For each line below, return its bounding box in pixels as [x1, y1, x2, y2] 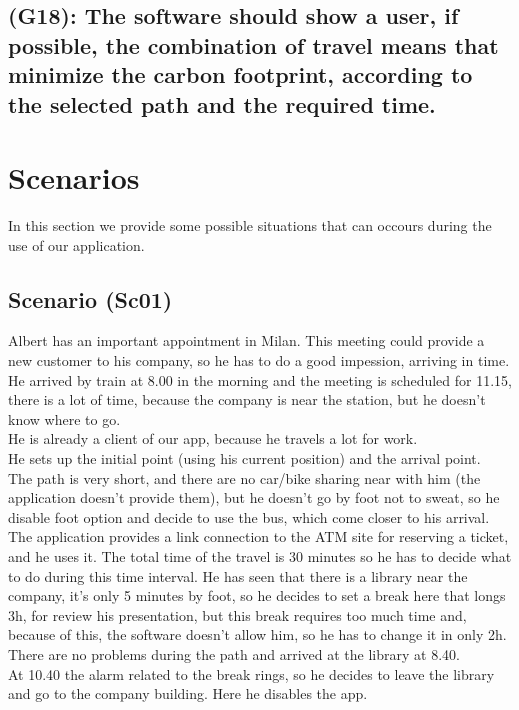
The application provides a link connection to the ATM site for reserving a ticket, [8, 526, 509, 547]
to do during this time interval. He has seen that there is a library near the [8, 565, 468, 586]
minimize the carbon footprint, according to [8, 59, 473, 90]
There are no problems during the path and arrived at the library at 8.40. [8, 643, 460, 664]
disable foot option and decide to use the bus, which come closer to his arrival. [8, 506, 490, 527]
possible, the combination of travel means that [8, 29, 499, 60]
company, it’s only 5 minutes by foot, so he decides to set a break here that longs [8, 585, 506, 606]
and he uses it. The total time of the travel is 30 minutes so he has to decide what [8, 546, 512, 566]
